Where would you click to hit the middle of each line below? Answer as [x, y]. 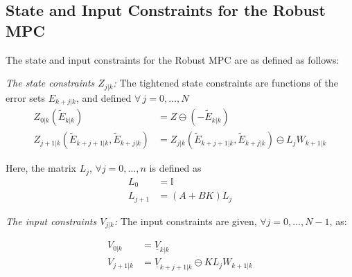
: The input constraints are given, [186, 221]
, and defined [104, 97]
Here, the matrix [41, 168]
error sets [26, 97]
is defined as [175, 168]
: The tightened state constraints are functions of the [226, 83]
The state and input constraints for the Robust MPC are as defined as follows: [173, 59]
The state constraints [50, 83]
